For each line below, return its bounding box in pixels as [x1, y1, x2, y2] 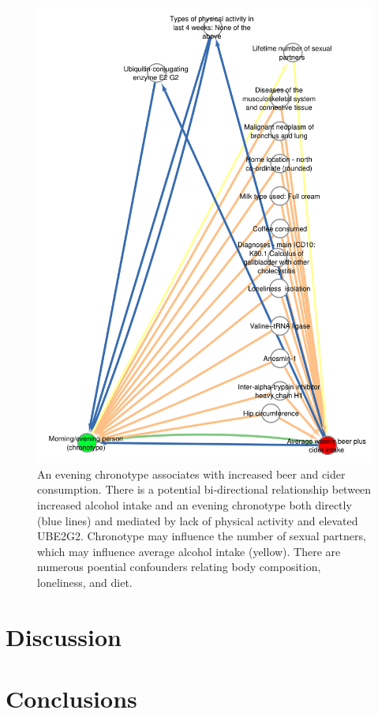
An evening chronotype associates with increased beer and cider [37, 465, 346, 482]
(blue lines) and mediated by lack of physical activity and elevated [37, 512, 358, 528]
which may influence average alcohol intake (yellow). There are [37, 543, 341, 559]
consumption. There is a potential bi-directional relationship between [37, 481, 372, 498]
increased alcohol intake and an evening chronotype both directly [37, 496, 352, 513]
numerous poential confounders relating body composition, [37, 558, 321, 575]
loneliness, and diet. [37, 573, 133, 590]
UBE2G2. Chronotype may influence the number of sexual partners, [37, 528, 366, 544]
